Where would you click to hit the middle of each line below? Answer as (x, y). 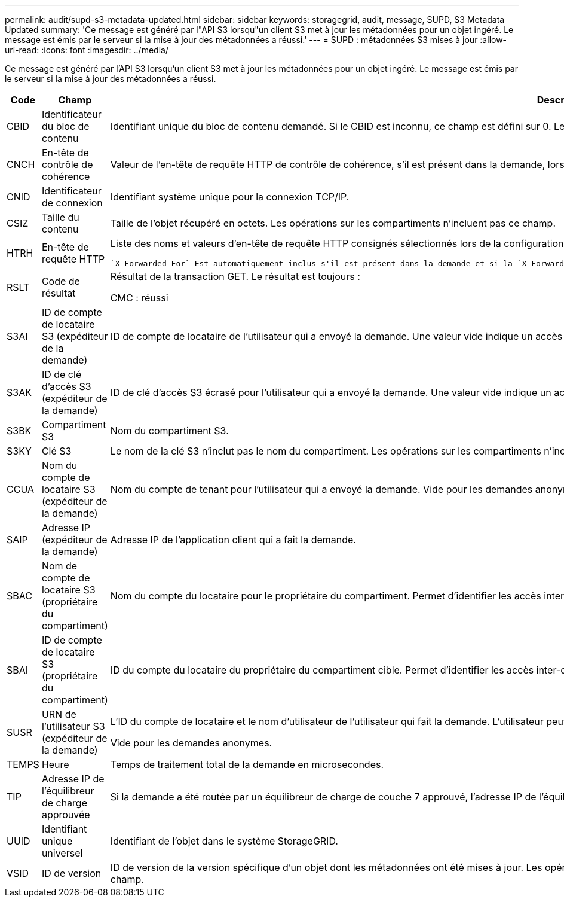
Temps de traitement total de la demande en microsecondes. (247, 764)
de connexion (72, 203)
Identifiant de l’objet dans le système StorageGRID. (224, 841)
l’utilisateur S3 (73, 726)
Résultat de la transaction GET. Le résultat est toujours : (235, 276)
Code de (61, 281)
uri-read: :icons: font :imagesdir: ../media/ (87, 50)
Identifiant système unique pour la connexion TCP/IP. (230, 197)
